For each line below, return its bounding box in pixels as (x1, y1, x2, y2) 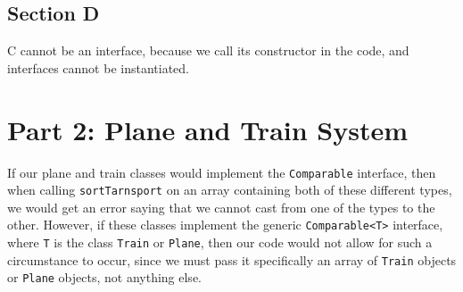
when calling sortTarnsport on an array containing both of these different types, (7, 180, 452, 199)
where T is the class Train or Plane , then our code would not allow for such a (7, 233, 433, 252)
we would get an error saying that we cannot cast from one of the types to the (7, 197, 435, 216)
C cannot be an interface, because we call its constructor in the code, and (7, 41, 409, 60)
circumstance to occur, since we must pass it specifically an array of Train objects (7, 250, 457, 269)
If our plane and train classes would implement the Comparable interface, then (7, 163, 436, 181)
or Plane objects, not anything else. (7, 268, 202, 287)
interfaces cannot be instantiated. (7, 58, 189, 77)
